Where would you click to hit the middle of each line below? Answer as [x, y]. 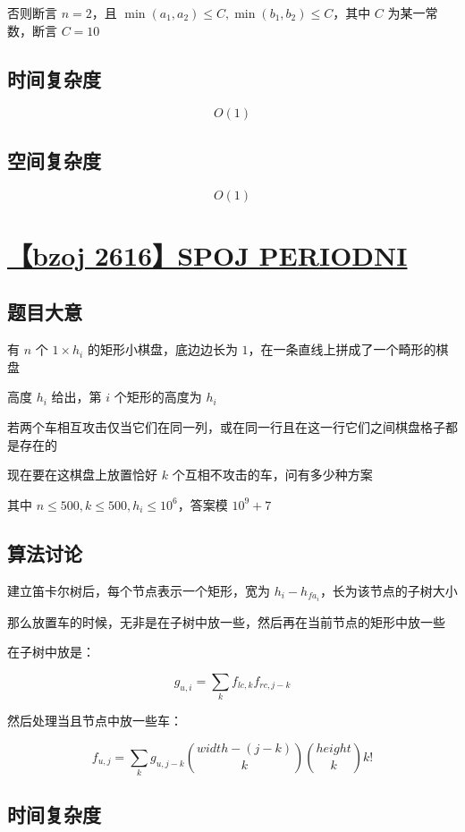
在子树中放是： [51, 652]
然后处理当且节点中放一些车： [95, 721]
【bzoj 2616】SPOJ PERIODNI [207, 255]
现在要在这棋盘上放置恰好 [82, 475]
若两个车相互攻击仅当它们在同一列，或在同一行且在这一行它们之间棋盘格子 [226, 426]
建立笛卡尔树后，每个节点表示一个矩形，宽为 [139, 590]
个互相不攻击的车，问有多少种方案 [272, 475]
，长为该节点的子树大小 [389, 590]
